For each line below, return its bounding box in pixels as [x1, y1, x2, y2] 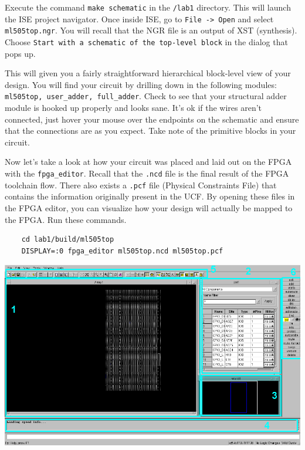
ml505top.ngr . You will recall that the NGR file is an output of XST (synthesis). [5, 24, 297, 36]
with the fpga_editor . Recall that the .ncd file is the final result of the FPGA [5, 167, 289, 180]
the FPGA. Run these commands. [5, 213, 127, 225]
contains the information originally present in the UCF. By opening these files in [5, 190, 295, 202]
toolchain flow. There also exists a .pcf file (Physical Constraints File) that [5, 178, 277, 191]
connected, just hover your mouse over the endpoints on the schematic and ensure [5, 113, 299, 125]
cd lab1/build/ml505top [21, 235, 114, 244]
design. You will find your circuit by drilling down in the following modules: [5, 78, 277, 90]
